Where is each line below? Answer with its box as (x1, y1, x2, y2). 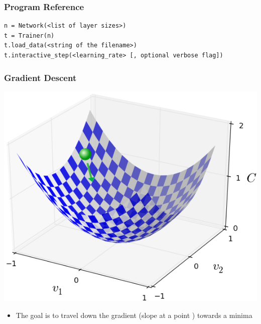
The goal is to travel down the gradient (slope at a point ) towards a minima (16, 310, 252, 320)
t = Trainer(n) (4, 32, 55, 39)
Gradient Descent (4, 71, 77, 84)
